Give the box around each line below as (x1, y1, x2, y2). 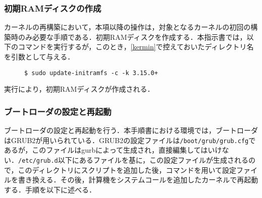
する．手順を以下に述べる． (4, 184, 96, 194)
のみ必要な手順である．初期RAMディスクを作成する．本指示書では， (18, 31, 247, 42)
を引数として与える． (4, 51, 75, 61)
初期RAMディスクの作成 (4, 2, 101, 14)
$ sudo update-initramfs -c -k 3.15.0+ (24, 69, 158, 77)
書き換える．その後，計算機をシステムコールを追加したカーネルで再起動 (18, 174, 258, 185)
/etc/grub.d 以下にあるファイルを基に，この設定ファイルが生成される (18, 154, 249, 165)
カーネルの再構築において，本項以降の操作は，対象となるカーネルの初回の (4, 22, 251, 32)
